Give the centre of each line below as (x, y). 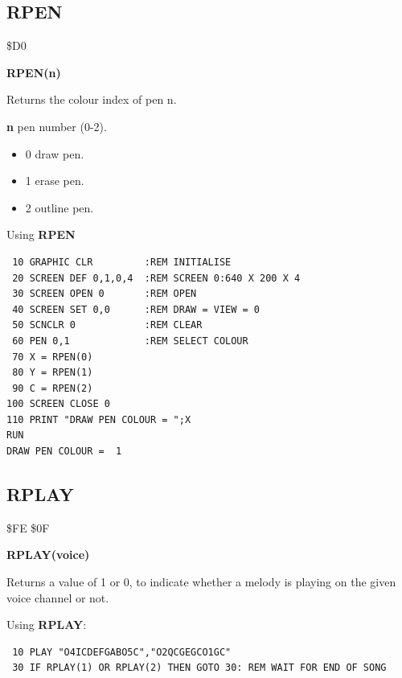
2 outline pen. (59, 207)
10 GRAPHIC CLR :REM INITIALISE (122, 262)
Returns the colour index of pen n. (92, 99)
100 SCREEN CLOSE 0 (58, 404)
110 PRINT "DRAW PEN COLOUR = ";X (99, 419)
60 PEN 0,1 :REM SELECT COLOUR (130, 341)
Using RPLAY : (47, 625)
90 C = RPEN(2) (53, 388)
